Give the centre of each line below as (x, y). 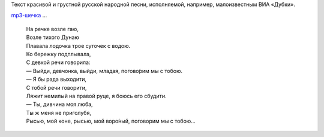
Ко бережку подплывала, (58, 54)
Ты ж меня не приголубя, (58, 112)
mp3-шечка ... (29, 16)
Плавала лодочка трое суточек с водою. (78, 45)
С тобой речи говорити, (56, 87)
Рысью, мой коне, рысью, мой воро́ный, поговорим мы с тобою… (111, 121)
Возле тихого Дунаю (52, 37)
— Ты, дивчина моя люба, (59, 104)
